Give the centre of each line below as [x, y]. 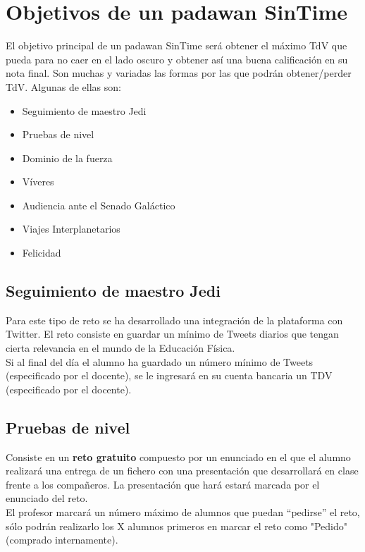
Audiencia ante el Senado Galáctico [99, 205]
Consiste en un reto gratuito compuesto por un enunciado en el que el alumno [178, 456]
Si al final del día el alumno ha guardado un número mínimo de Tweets [160, 361]
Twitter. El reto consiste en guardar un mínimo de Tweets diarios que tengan [172, 334]
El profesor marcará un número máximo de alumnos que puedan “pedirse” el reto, [183, 512]
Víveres [38, 182]
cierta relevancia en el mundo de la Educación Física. [120, 348]
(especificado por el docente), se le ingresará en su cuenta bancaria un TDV [169, 375]
